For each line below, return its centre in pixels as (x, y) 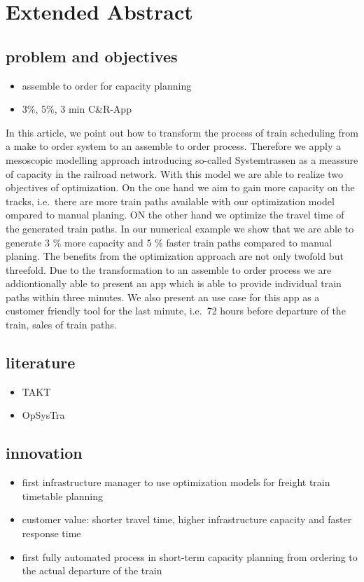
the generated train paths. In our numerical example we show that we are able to (180, 228)
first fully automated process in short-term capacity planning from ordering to (190, 556)
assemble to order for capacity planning (107, 85)
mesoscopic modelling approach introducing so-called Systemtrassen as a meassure (182, 159)
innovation (44, 453)
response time (51, 533)
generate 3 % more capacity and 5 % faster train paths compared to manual (169, 242)
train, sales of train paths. (61, 325)
